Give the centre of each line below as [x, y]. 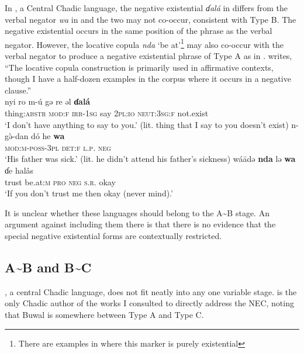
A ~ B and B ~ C [48, 267]
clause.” [18, 90]
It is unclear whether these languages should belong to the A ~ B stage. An [137, 212]
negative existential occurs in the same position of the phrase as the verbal [139, 31]
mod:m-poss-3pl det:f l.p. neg [58, 147]
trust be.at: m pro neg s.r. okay [60, 181]
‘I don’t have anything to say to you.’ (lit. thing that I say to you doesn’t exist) [147, 124]
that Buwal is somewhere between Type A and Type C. [104, 314]
